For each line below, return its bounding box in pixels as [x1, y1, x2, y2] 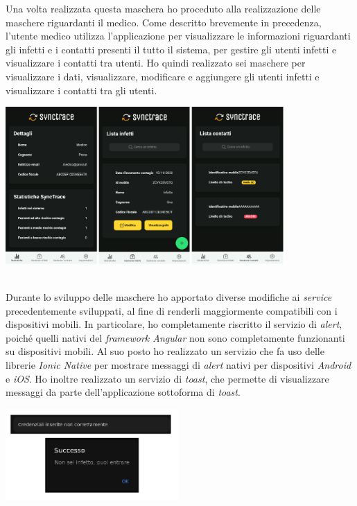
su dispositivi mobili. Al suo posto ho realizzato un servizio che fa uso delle [6, 344, 324, 358]
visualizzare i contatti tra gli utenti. [6, 82, 157, 97]
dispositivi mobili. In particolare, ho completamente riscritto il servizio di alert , [6, 317, 342, 331]
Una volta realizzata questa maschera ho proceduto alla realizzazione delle [6, 1, 321, 15]
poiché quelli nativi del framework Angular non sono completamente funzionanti [6, 330, 345, 344]
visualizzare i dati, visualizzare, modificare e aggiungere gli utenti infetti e [6, 69, 320, 83]
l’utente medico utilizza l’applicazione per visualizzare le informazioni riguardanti [6, 28, 351, 43]
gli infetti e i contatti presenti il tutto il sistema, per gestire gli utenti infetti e [6, 42, 337, 56]
